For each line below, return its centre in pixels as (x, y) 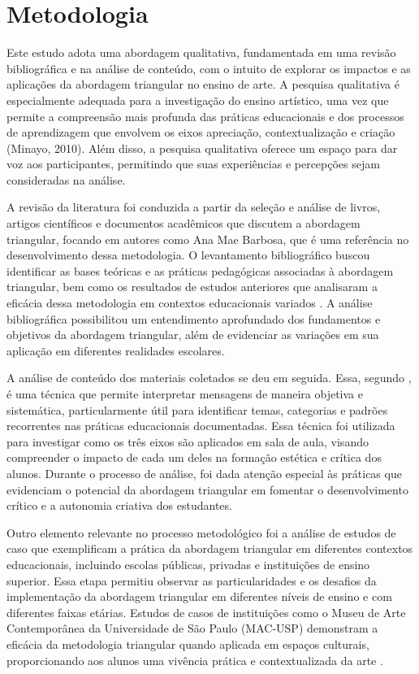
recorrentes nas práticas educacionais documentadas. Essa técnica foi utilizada (201, 426)
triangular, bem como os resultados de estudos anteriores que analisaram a (192, 287)
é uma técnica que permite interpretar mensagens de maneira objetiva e (185, 394)
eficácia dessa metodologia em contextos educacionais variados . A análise (190, 303)
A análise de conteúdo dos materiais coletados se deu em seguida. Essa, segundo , (209, 378)
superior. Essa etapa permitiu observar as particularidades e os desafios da (192, 580)
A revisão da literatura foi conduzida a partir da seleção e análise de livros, (194, 207)
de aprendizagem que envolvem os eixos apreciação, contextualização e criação (201, 132)
